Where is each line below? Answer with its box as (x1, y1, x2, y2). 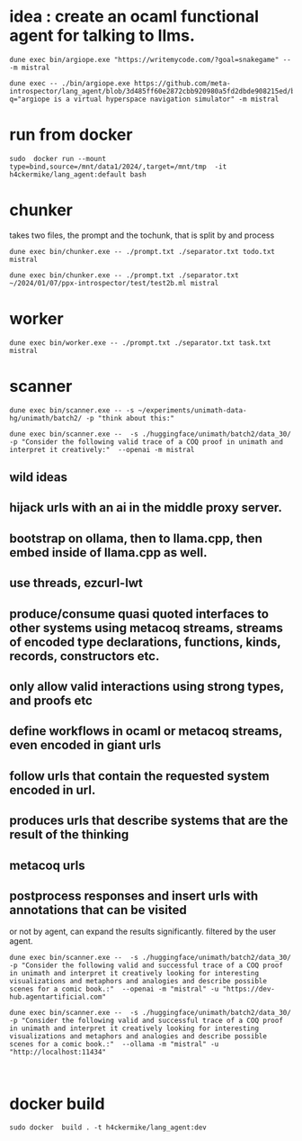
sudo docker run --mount (9, 154, 106, 163)
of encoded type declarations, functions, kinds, (9, 634, 281, 649)
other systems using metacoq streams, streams (9, 620, 283, 636)
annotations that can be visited (9, 902, 187, 918)
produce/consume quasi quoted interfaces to (9, 606, 270, 621)
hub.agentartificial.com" (9, 992, 106, 1001)
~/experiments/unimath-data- (138, 405, 247, 415)
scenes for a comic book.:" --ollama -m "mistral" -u (9, 1040, 219, 1049)
